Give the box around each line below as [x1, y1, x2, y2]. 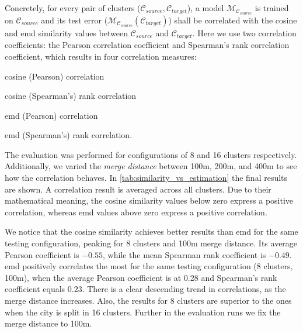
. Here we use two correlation [192, 26, 297, 39]
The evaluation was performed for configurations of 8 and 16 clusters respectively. [5, 148, 297, 160]
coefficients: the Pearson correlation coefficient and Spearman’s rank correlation [5, 39, 290, 51]
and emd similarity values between [5, 26, 128, 39]
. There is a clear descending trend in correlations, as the [82, 283, 286, 295]
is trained [255, 2, 289, 13]
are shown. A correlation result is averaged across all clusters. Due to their [5, 183, 271, 195]
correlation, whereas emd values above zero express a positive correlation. [5, 205, 267, 218]
